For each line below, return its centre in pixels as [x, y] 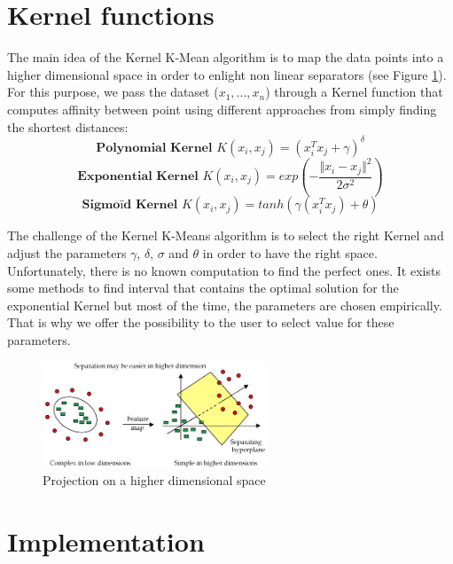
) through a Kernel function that [354, 92]
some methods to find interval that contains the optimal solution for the [203, 288]
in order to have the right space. [290, 253]
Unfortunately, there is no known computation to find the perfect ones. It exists [224, 270]
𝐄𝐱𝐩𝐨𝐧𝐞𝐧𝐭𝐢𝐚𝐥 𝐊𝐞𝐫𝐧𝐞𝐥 [138, 177]
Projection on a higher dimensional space [154, 480]
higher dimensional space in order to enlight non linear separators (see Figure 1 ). [227, 74]
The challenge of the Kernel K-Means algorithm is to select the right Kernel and [226, 235]
